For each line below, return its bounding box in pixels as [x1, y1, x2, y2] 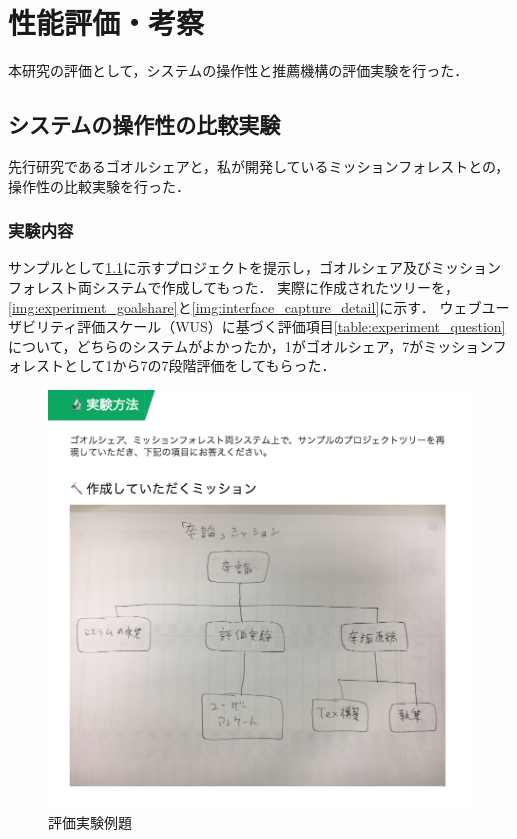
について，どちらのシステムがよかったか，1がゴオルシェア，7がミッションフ [8, 335, 507, 356]
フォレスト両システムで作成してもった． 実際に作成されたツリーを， [8, 276, 460, 297]
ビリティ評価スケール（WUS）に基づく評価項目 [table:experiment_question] [21, 316, 506, 337]
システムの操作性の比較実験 [8, 109, 281, 140]
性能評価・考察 [8, 2, 205, 43]
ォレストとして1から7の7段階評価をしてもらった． [8, 355, 336, 376]
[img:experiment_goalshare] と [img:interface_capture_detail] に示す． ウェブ [8, 296, 482, 317]
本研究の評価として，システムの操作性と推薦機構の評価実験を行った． [8, 60, 469, 81]
